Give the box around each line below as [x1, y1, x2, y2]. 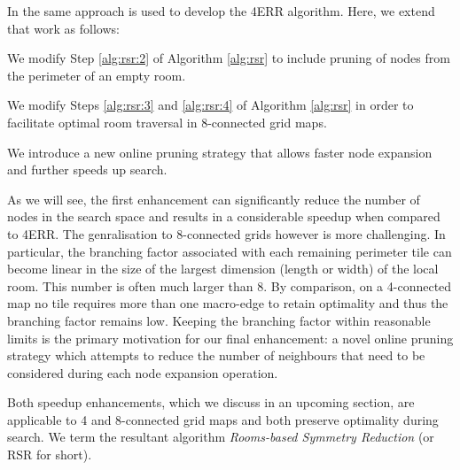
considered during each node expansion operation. [7, 363, 278, 381]
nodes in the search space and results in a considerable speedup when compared [7, 207, 441, 226]
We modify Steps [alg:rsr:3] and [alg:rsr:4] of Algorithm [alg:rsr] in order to [7, 96, 414, 114]
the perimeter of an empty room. [7, 65, 186, 84]
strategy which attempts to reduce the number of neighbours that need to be [7, 346, 425, 365]
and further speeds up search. [7, 160, 168, 179]
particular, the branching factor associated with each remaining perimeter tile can [7, 242, 452, 260]
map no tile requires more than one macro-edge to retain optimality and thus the [7, 294, 448, 312]
